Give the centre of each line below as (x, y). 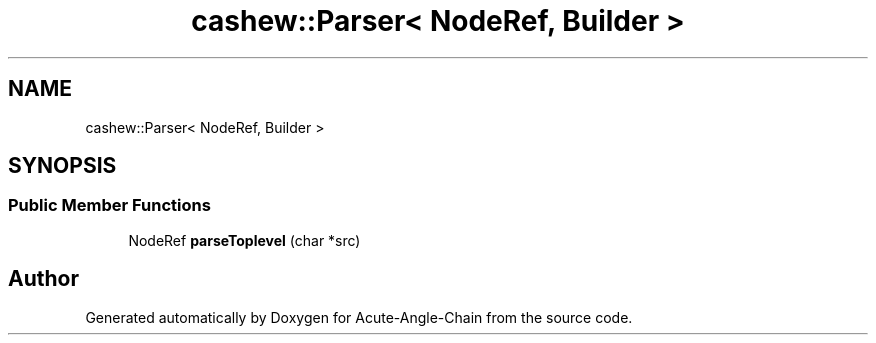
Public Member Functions (109, 205)
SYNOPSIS (62, 166)
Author (43, 279)
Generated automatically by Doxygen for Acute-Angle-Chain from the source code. (359, 317)
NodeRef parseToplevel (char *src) (244, 240)
